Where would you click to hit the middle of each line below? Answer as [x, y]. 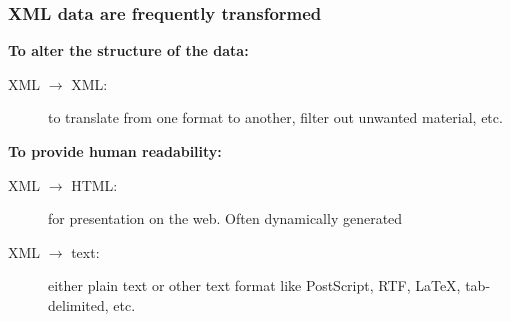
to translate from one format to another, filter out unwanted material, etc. [275, 117]
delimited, [78, 304]
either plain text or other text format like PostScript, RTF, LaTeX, [254, 285]
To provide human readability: [115, 151]
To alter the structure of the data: [128, 50]
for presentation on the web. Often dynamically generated [225, 218]
